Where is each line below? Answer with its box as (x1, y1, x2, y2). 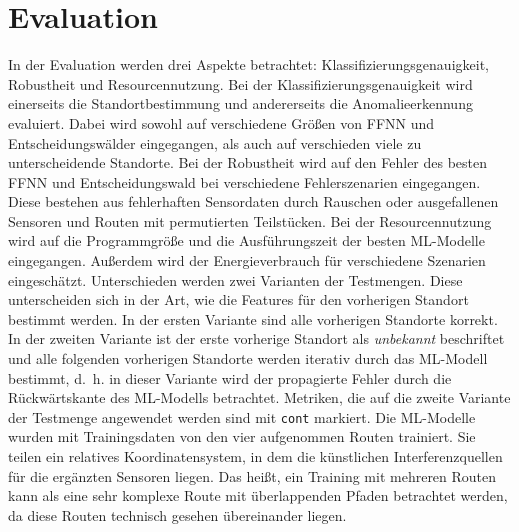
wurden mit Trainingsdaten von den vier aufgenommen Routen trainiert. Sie (8, 426, 476, 447)
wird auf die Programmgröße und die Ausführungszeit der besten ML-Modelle (8, 230, 485, 251)
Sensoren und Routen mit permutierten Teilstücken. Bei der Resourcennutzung (8, 210, 492, 231)
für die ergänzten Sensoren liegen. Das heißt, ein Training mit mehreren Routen (8, 465, 497, 486)
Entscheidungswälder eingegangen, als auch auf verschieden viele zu (8, 132, 422, 153)
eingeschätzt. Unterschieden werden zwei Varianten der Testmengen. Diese (8, 269, 463, 290)
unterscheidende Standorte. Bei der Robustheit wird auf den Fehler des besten (8, 152, 488, 173)
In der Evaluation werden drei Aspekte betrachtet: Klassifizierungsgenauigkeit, (8, 54, 489, 75)
